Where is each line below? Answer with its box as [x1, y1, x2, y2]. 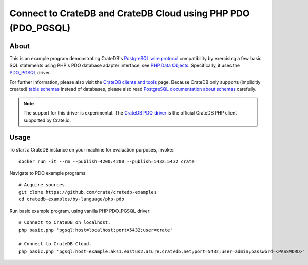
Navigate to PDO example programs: [9, 170, 87, 176]
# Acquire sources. [18, 182, 68, 187]
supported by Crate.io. [23, 117, 71, 123]
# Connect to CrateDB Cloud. [18, 241, 92, 247]
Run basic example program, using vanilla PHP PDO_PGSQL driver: [9, 207, 151, 214]
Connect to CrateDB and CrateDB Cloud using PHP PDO [9, 8, 250, 19]
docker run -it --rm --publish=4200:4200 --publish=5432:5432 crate [18, 158, 195, 164]
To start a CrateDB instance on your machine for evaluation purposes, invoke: [9, 146, 174, 153]
